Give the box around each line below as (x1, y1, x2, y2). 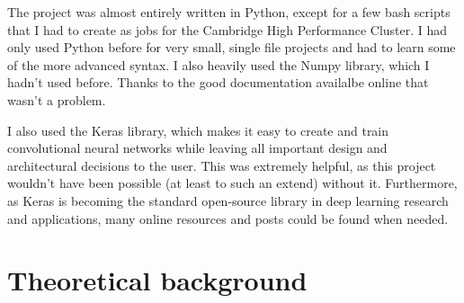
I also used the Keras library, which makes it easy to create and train (7, 120, 389, 139)
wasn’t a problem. (7, 90, 106, 109)
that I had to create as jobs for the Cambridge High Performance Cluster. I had (7, 20, 448, 39)
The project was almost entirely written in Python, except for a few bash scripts (7, 3, 451, 21)
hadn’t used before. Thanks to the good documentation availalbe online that (7, 73, 429, 92)
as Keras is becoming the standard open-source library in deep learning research (7, 191, 449, 209)
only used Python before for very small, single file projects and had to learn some (7, 38, 456, 57)
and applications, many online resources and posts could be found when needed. (7, 209, 449, 227)
